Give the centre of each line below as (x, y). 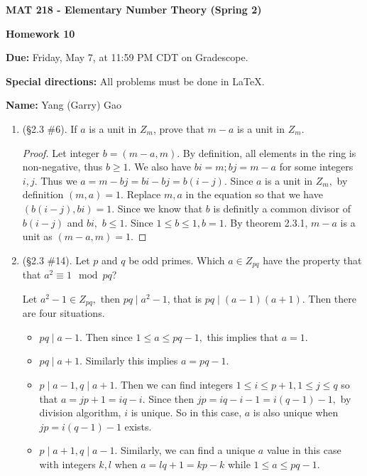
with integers (67, 464)
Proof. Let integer (61, 152)
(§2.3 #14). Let (56, 260)
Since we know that (160, 208)
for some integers (316, 167)
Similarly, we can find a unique (188, 450)
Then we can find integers (177, 384)
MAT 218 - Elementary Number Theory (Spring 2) (134, 9)
